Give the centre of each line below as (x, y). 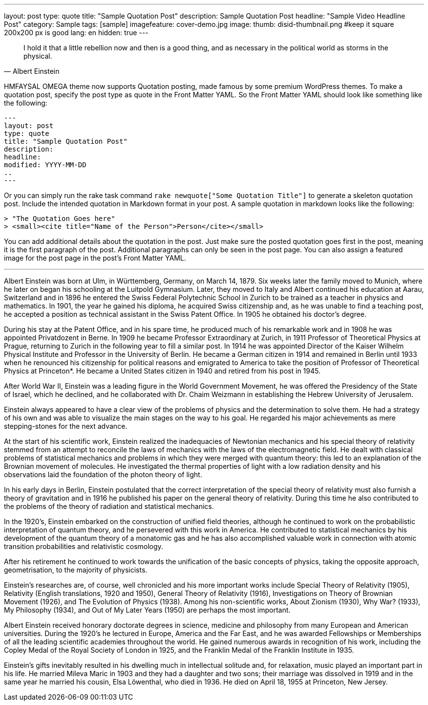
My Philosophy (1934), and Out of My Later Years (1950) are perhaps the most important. (147, 610)
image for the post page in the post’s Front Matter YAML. (95, 258)
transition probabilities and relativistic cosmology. (84, 546)
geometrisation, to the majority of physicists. (76, 570)
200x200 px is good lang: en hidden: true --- (76, 33)
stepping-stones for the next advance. (66, 426)
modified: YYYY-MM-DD (45, 165)
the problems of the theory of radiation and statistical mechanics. (109, 506)
